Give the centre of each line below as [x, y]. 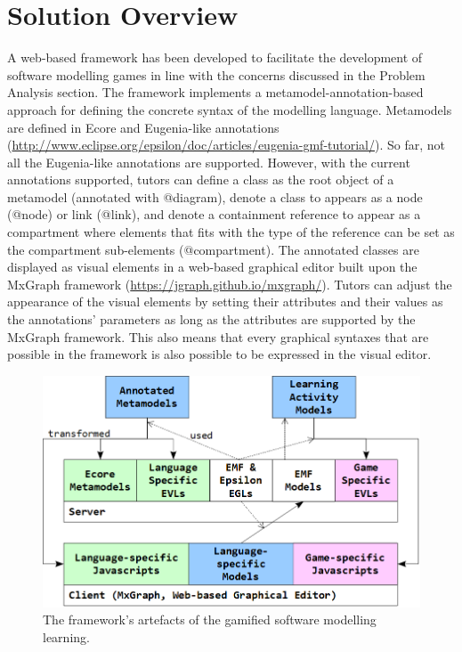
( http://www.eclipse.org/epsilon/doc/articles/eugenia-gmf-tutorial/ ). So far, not [227, 145]
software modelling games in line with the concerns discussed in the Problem [216, 74]
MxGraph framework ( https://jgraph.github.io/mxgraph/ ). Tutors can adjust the [230, 284]
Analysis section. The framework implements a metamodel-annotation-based [215, 92]
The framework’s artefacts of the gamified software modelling [210, 619]
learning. [66, 636]
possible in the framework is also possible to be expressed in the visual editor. [219, 354]
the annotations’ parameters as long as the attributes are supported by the [211, 319]
